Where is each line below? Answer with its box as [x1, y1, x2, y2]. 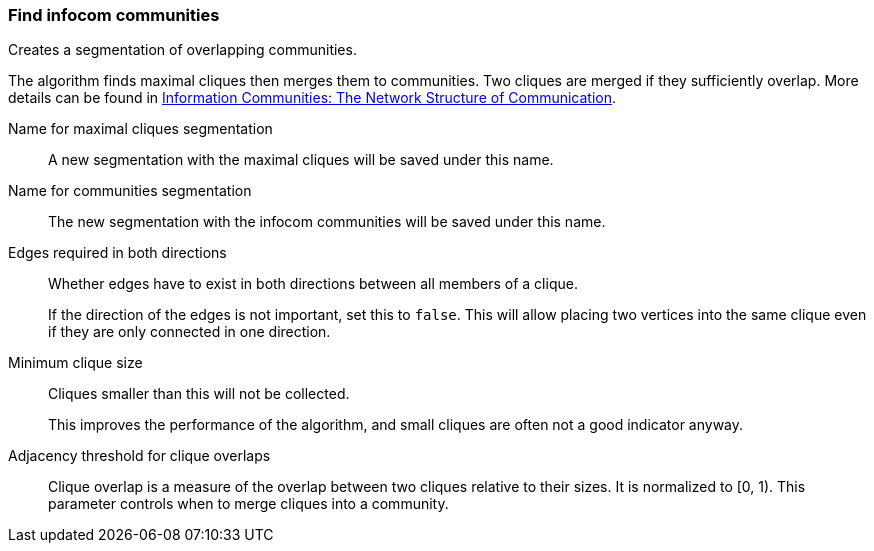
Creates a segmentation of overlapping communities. [8, 41, 357, 59]
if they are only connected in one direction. [48, 323, 331, 341]
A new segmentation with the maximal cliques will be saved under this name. [48, 151, 554, 169]
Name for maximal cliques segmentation [8, 120, 273, 138]
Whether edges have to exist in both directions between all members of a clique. [48, 275, 578, 293]
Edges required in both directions [8, 244, 227, 262]
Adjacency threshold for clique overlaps [8, 447, 271, 465]
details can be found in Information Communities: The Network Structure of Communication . [8, 89, 617, 107]
